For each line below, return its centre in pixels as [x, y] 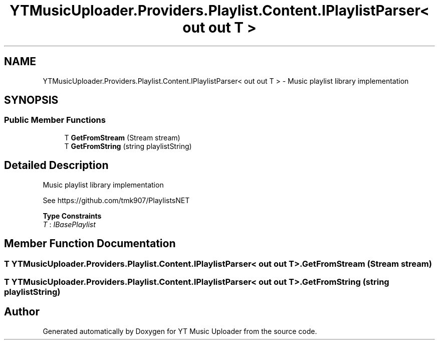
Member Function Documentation [90, 244]
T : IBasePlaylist [69, 224]
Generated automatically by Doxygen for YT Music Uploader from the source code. [180, 331]
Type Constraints [72, 216]
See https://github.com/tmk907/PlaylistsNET [116, 200]
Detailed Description [56, 165]
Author [22, 312]
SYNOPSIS [31, 100]
